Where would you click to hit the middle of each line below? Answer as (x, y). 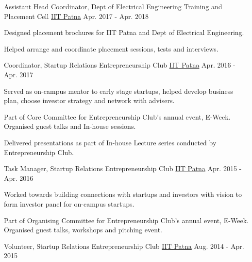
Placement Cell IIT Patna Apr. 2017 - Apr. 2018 (76, 16)
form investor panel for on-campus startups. (69, 203)
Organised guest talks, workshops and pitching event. (83, 230)
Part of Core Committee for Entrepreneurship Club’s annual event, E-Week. (117, 116)
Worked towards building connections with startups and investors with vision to (123, 194)
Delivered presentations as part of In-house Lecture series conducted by (110, 142)
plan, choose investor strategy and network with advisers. (89, 100)
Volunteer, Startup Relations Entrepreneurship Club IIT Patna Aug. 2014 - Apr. (124, 246)
